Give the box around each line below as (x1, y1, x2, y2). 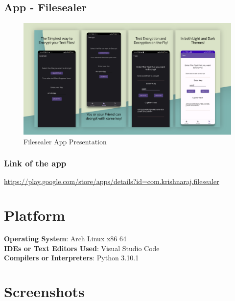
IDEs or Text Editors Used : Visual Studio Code (4, 243, 160, 253)
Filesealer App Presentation (23, 136, 107, 146)
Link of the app (4, 157, 67, 169)
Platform (4, 205, 66, 225)
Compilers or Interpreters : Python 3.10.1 (4, 253, 139, 263)
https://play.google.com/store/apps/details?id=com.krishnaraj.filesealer (4, 176, 219, 186)
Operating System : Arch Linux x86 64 (4, 233, 127, 244)
